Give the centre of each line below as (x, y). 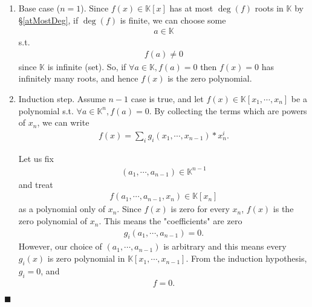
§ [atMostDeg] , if (48, 20)
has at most (191, 8)
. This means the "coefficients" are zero (171, 221)
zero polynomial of (53, 221)
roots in (269, 8)
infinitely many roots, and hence (78, 78)
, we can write (63, 122)
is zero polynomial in (86, 258)
